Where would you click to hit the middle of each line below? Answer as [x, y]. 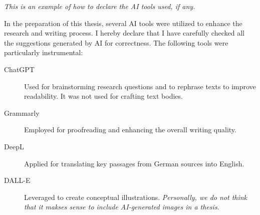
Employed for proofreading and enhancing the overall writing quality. [130, 130]
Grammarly [22, 113]
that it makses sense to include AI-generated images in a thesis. [122, 207]
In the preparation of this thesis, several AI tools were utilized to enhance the [123, 23]
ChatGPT [19, 69]
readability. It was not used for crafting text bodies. [103, 96]
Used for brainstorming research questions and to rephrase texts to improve [140, 86]
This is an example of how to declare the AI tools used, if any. [100, 6]
